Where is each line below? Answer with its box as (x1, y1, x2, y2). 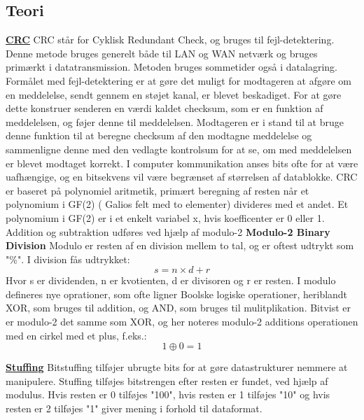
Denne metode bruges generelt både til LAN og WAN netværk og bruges (6, 45, 318, 60)
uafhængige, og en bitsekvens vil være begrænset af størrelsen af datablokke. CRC (6, 169, 358, 184)
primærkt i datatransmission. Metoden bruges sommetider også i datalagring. (6, 59, 337, 74)
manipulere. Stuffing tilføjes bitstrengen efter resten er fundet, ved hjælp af (6, 373, 328, 388)
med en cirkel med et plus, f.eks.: (6, 328, 147, 342)
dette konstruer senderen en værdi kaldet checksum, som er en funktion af (6, 101, 323, 115)
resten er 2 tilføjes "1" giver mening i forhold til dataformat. (6, 401, 262, 416)
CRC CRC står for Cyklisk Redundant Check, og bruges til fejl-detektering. (6, 32, 335, 47)
